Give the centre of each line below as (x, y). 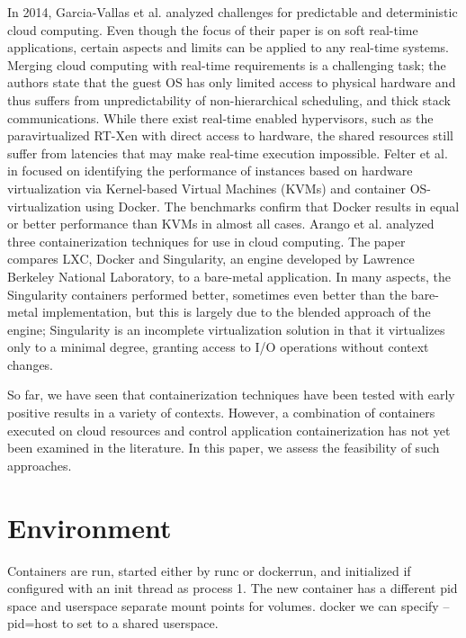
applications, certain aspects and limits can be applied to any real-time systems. (228, 47)
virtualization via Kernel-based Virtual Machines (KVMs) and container (206, 188)
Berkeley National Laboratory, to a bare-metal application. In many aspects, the (229, 276)
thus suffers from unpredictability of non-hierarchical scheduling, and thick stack (229, 99)
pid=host (33, 623)
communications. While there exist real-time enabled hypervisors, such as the (220, 117)
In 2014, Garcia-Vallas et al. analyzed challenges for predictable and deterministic (233, 12)
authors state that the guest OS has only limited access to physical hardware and (232, 82)
